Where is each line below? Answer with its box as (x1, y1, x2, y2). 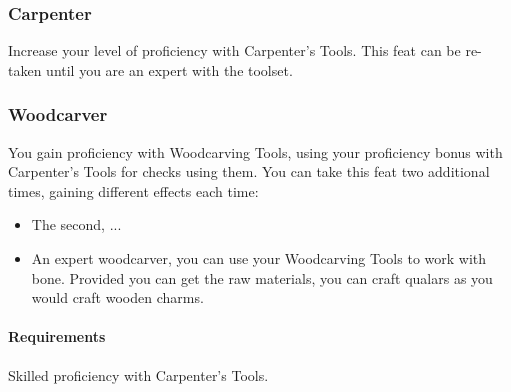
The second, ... (31, 214, 122, 235)
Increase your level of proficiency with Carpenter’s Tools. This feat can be (8, 40, 461, 61)
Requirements (8, 326, 106, 347)
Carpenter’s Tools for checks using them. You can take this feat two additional (8, 161, 490, 182)
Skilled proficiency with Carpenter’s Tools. (8, 364, 269, 385)
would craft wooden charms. (31, 287, 204, 308)
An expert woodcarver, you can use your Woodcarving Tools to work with (31, 248, 487, 268)
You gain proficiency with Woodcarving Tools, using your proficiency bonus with (8, 141, 503, 162)
